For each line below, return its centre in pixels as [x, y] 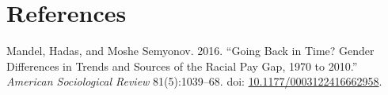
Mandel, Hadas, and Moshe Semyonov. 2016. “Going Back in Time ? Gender [190, 51]
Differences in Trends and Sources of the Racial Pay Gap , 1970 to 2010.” [182, 66]
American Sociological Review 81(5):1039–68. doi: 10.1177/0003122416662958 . [194, 81]
